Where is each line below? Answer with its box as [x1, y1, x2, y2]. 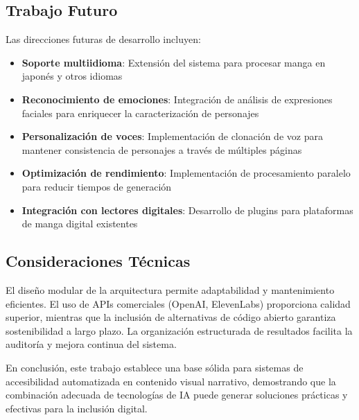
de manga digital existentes [21, 216, 138, 231]
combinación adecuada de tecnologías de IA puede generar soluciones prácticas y [6, 387, 348, 402]
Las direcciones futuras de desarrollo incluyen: [6, 32, 201, 46]
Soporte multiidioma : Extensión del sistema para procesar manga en [21, 55, 326, 69]
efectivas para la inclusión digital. [6, 401, 148, 415]
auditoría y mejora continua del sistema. [6, 337, 177, 351]
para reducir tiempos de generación [21, 179, 172, 193]
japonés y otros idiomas [21, 69, 123, 83]
